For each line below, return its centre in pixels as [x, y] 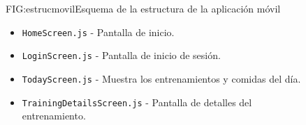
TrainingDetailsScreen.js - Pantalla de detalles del [137, 102]
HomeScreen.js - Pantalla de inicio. [98, 32]
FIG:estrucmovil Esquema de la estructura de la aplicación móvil [143, 8]
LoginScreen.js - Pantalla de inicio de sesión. [121, 55]
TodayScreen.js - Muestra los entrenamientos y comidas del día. [161, 78]
